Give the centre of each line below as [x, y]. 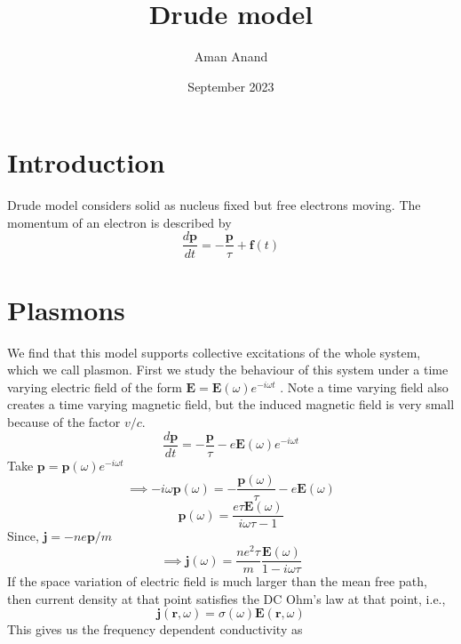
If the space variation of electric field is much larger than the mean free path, [217, 581]
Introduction [86, 162]
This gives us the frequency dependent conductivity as [155, 629]
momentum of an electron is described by [119, 222]
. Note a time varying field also [364, 386]
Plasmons [66, 309]
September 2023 [231, 86]
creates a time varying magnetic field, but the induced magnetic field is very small [231, 404]
